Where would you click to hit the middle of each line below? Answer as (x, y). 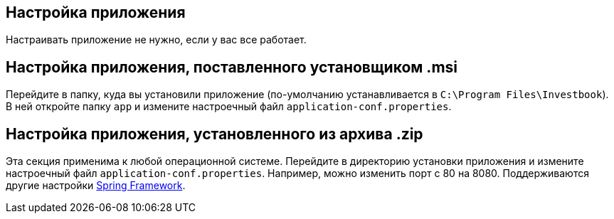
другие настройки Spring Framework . (96, 186)
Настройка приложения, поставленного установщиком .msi (232, 67)
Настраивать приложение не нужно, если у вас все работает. (156, 40)
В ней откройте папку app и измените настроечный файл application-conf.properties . (229, 107)
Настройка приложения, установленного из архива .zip (215, 134)
